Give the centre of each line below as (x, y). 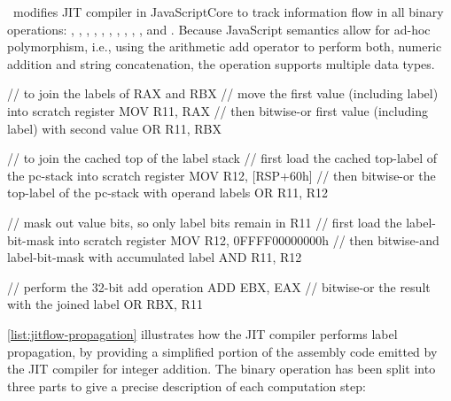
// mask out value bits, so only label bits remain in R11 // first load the (205, 222)
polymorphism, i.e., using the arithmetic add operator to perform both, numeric (225, 46)
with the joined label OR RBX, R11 (105, 304)
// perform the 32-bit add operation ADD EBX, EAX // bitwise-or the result (219, 286)
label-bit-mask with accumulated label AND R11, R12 (155, 257)
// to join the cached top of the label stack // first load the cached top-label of (222, 158)
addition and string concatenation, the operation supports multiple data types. (221, 63)
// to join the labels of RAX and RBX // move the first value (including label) (223, 93)
